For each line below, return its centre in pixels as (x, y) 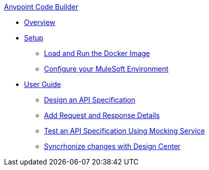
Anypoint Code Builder (41, 7)
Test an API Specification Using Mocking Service (124, 131)
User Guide (43, 84)
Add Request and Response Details (102, 115)
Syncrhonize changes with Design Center (112, 146)
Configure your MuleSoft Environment (106, 69)
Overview (40, 22)
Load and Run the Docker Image (97, 53)
